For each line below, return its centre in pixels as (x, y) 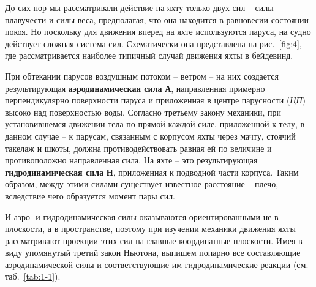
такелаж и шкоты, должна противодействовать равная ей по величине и (138, 148)
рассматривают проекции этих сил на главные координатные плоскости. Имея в (154, 240)
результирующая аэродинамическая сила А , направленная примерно (135, 88)
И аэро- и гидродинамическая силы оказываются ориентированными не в (142, 216)
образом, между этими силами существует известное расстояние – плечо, (142, 184)
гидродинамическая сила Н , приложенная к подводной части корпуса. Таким (152, 172)
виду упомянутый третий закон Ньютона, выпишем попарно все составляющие (153, 252)
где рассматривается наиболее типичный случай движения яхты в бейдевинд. (149, 55)
